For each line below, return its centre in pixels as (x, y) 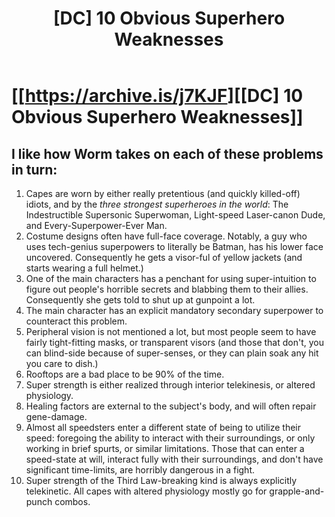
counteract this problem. (76, 321)
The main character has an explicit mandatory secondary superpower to (174, 310)
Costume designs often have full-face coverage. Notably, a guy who (166, 236)
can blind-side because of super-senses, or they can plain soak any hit (172, 353)
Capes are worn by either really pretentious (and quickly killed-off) (163, 193)
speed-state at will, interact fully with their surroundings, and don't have (174, 459)
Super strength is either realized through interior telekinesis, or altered (170, 385)
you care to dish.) (62, 363)
